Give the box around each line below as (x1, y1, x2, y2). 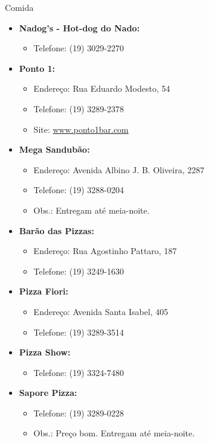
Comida (5, 1, 34, 13)
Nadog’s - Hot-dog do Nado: (19, 21, 140, 34)
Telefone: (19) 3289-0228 (33, 406, 124, 419)
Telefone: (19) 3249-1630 (33, 264, 124, 277)
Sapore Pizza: (19, 386, 77, 399)
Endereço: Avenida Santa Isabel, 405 (33, 305, 169, 317)
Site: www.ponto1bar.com (33, 123, 129, 135)
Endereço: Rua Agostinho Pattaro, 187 (33, 244, 177, 257)
